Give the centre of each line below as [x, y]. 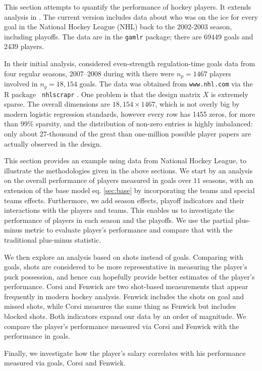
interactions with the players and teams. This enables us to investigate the [119, 210]
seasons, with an [228, 180]
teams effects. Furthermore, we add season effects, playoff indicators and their [124, 200]
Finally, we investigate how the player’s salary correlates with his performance [125, 353]
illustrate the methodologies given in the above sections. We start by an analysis [128, 170]
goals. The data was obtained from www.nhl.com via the [166, 84]
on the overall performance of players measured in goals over [98, 180]
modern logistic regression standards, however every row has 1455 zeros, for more [130, 113]
